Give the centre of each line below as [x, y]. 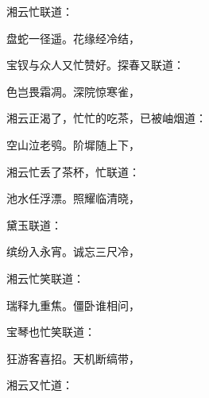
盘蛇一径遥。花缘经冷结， [73, 38]
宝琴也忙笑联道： [51, 332]
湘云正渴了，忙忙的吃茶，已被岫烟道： [106, 118]
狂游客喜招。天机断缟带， [73, 358]
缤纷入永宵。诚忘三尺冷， [73, 251]
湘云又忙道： [40, 385]
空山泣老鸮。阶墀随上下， [73, 144]
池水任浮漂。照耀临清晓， [73, 198]
